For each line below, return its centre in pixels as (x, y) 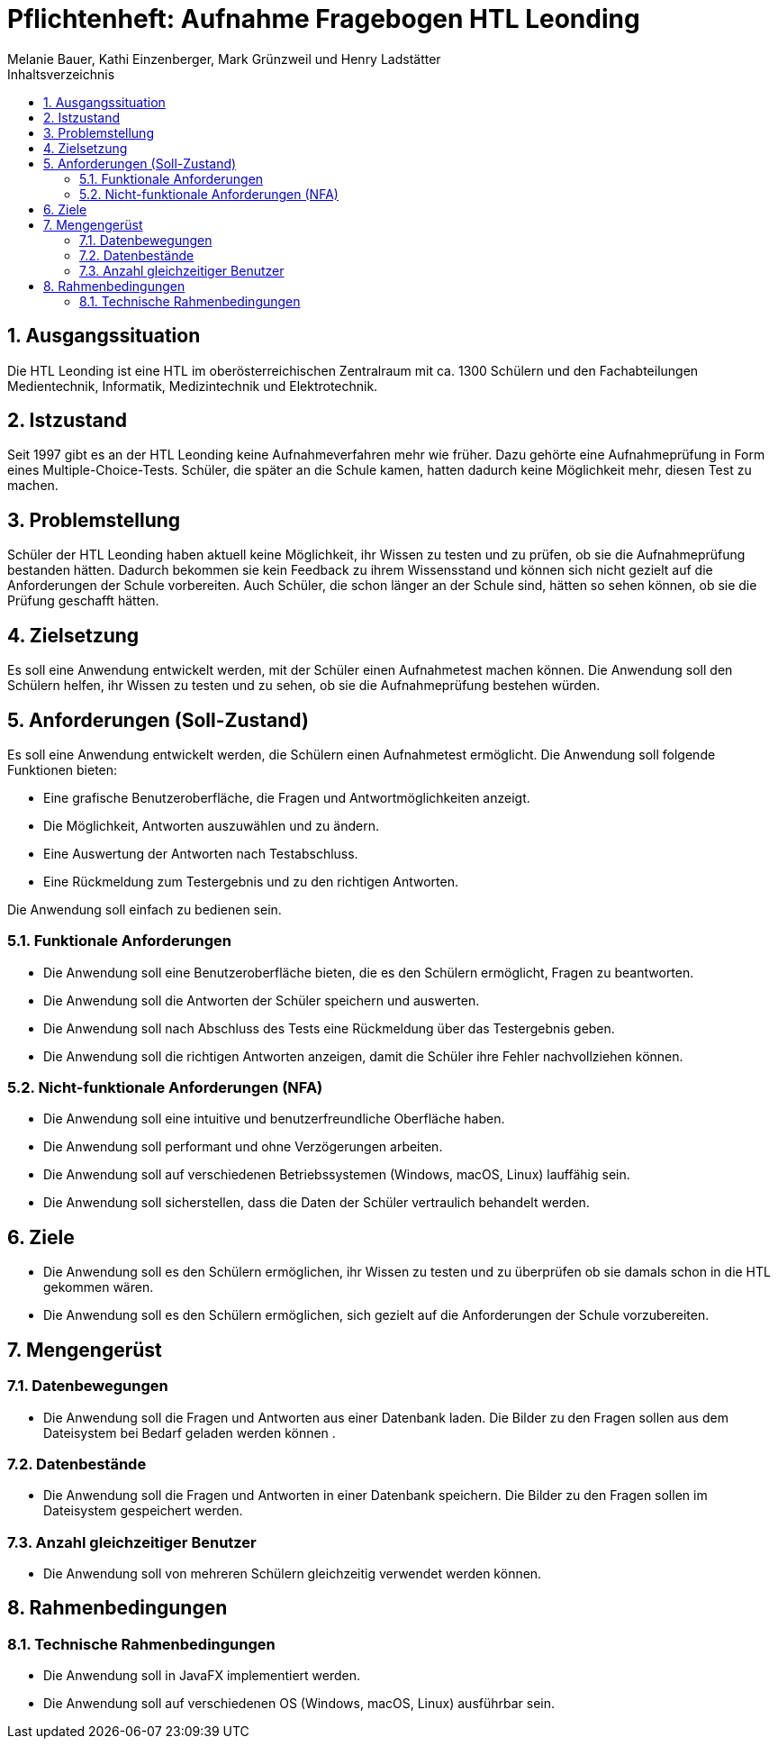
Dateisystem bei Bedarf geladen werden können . (190, 1432)
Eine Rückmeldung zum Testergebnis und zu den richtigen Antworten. (251, 881)
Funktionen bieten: (63, 769)
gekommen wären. (99, 1287)
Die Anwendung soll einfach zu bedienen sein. (145, 909)
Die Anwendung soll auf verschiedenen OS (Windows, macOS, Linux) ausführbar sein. (299, 1704)
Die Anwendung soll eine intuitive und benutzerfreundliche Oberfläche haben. (274, 1119)
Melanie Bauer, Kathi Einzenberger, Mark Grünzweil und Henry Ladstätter (224, 59)
